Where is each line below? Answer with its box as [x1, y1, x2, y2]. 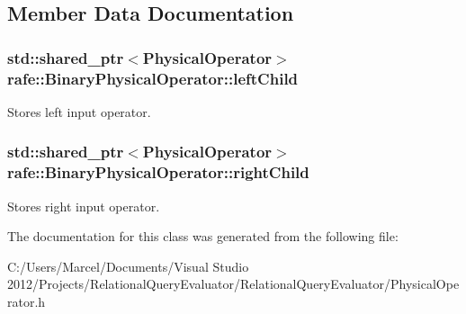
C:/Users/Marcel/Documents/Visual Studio [7, 256, 249, 275]
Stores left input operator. [7, 102, 151, 121]
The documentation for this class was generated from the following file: [7, 227, 399, 246]
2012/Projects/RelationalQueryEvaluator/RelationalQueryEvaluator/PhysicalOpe [7, 274, 460, 293]
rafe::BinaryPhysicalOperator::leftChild [7, 67, 299, 89]
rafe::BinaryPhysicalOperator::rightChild [7, 161, 309, 184]
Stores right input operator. [7, 196, 160, 215]
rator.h [7, 292, 46, 311]
